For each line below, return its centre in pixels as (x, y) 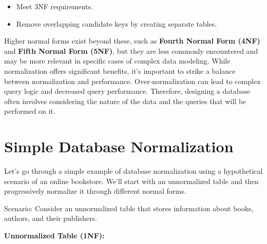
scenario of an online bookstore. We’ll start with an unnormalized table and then (131, 181)
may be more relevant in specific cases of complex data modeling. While (117, 61)
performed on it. (30, 111)
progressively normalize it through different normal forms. (95, 191)
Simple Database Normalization (119, 146)
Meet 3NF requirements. (55, 6)
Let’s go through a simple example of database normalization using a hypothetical (133, 171)
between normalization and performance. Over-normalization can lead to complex (132, 81)
